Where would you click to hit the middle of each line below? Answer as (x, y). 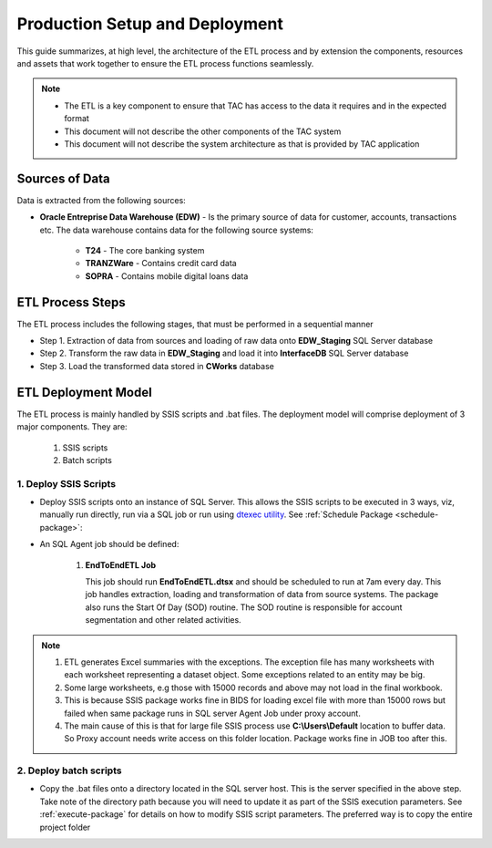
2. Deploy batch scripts (69, 770)
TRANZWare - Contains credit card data (161, 264)
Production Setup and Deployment (150, 24)
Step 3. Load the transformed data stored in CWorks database (157, 366)
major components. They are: (72, 427)
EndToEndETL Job (121, 564)
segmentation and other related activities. (163, 620)
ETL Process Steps (72, 302)
